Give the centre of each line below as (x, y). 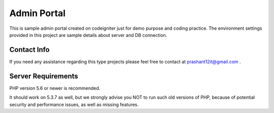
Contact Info (30, 50)
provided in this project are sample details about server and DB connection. (88, 35)
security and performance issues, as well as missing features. (74, 104)
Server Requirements (44, 76)
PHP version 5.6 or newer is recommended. (55, 88)
